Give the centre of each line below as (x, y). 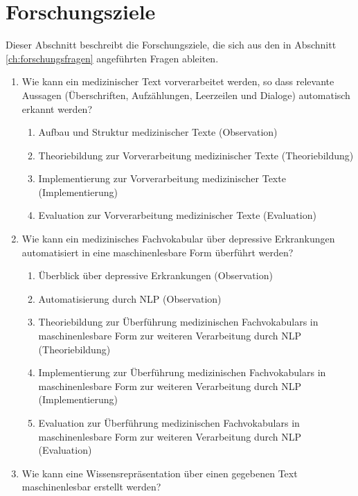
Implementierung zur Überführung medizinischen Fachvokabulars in (182, 372)
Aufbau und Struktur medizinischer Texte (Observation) (158, 132)
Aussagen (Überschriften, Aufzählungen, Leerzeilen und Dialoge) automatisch (186, 95)
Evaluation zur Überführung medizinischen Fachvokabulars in (169, 423)
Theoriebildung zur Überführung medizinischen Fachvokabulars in (178, 322)
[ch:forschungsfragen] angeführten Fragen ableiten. (112, 58)
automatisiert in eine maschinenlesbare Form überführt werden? (158, 252)
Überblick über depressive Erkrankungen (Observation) (155, 275)
